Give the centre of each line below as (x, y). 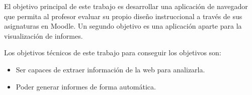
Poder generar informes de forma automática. (86, 86)
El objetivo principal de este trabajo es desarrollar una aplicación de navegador (126, 6)
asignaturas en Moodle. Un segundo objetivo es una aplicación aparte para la (123, 26)
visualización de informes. (44, 35)
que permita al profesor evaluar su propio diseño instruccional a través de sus (123, 16)
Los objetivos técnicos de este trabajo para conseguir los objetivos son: (113, 53)
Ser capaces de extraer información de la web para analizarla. (110, 69)
